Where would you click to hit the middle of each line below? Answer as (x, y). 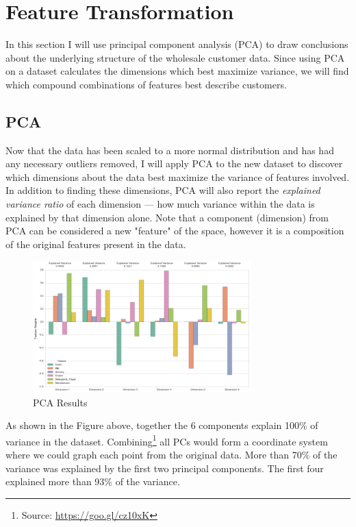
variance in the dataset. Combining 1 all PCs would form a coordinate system (167, 440)
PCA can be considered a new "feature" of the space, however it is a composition (175, 231)
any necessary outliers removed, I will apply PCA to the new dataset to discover (174, 163)
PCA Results (60, 402)
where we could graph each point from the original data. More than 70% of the (171, 454)
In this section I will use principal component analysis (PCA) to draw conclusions (177, 44)
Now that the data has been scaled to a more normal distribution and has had (170, 150)
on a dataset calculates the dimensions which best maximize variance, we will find (177, 71)
